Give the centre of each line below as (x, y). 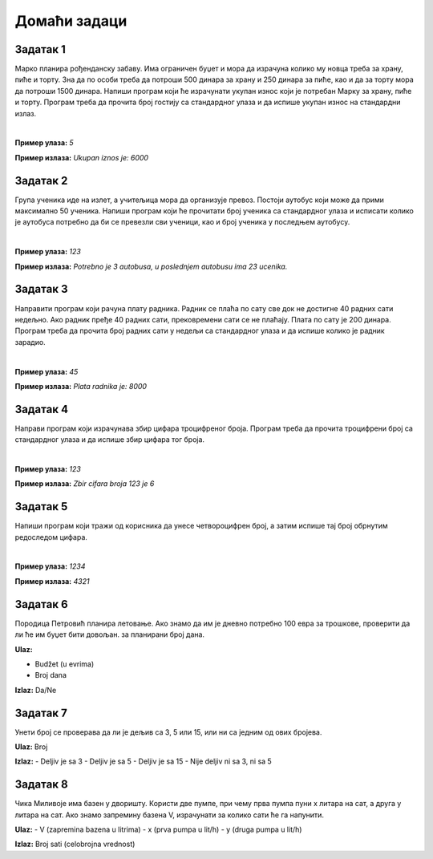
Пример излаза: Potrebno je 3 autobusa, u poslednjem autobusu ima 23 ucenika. (151, 266)
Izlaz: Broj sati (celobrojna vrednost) (75, 844)
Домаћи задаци (71, 21)
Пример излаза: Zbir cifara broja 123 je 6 (85, 484)
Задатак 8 (41, 785)
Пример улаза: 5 (44, 143)
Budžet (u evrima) (65, 664)
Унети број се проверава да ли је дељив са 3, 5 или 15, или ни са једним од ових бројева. (168, 732)
